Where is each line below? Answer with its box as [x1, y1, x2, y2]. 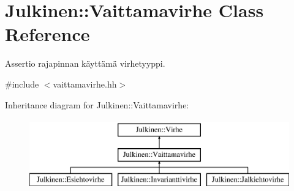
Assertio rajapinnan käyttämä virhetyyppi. [5, 57, 165, 70]
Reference [5, 21, 90, 47]
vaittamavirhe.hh [53, 77, 117, 90]
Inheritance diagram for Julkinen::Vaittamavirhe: [5, 98, 189, 111]
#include [5, 77, 39, 90]
